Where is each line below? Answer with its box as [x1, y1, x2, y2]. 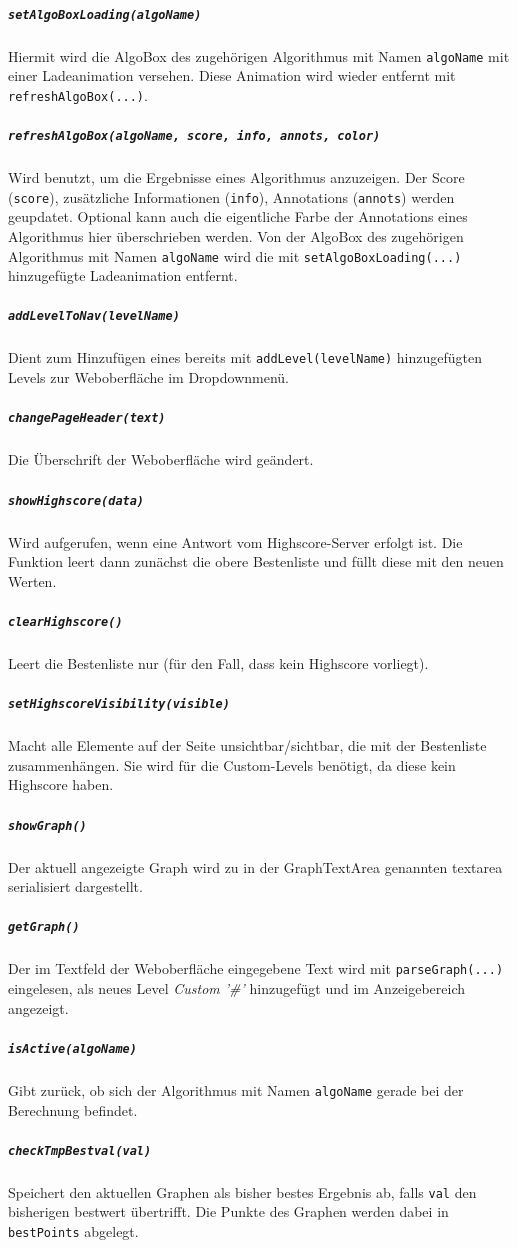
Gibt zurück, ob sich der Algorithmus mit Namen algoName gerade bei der [8, 1079, 464, 1100]
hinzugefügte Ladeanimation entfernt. [8, 265, 238, 286]
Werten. [8, 570, 57, 591]
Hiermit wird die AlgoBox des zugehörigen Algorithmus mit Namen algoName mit [8, 45, 510, 66]
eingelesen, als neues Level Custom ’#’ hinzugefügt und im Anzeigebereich [8, 978, 466, 999]
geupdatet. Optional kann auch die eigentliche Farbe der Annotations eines [8, 206, 468, 227]
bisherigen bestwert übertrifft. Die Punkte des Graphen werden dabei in [8, 1201, 449, 1222]
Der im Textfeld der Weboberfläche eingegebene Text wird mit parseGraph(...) [8, 958, 504, 979]
